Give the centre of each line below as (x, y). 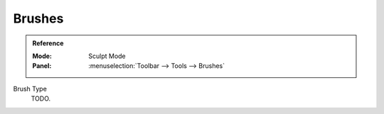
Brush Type (30, 89)
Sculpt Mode (107, 56)
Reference (48, 43)
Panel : (42, 66)
